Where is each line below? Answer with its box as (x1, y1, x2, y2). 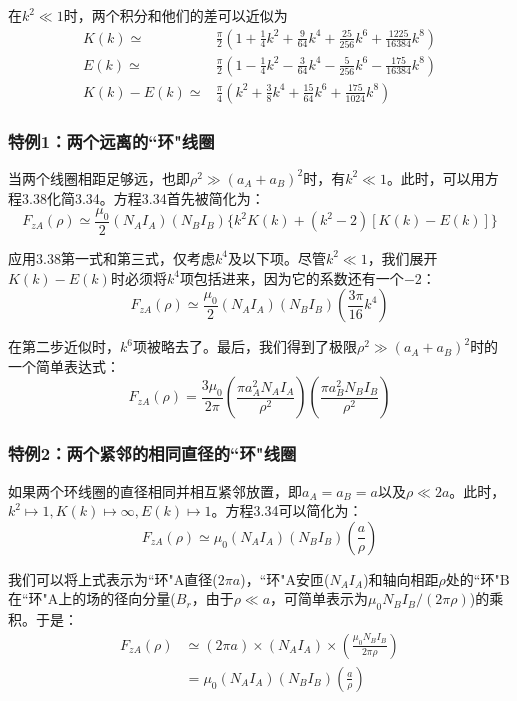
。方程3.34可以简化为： (211, 500, 363, 521)
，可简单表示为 (270, 588, 369, 609)
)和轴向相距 (363, 568, 439, 589)
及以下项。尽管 (227, 247, 326, 268)
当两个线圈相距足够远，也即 (8, 167, 190, 188)
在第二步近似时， (8, 336, 120, 357)
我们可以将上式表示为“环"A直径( (8, 568, 218, 589)
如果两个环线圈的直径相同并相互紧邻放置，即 (8, 480, 302, 501)
